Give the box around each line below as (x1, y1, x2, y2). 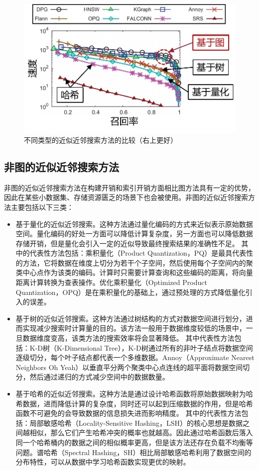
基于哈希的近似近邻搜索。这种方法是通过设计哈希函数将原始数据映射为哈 (15, 388, 253, 399)
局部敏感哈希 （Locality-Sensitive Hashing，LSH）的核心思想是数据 (29, 417, 243, 428)
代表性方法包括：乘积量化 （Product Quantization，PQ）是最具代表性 (29, 248, 254, 258)
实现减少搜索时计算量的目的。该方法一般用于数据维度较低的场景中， (22, 323, 246, 333)
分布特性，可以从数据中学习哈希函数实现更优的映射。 (15, 457, 190, 467)
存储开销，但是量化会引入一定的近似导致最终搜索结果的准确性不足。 (15, 238, 239, 248)
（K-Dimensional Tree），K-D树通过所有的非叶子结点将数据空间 (50, 342, 253, 353)
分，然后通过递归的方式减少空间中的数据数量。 (15, 372, 169, 382)
